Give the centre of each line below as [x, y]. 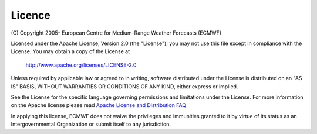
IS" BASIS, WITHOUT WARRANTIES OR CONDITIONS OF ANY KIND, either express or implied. [124, 86]
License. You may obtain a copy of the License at [70, 51]
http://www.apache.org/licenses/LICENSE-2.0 [81, 65]
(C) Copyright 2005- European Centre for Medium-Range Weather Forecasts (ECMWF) [116, 33]
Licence [31, 15]
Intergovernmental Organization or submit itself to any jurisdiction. [91, 124]
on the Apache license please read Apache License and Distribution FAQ [99, 105]
